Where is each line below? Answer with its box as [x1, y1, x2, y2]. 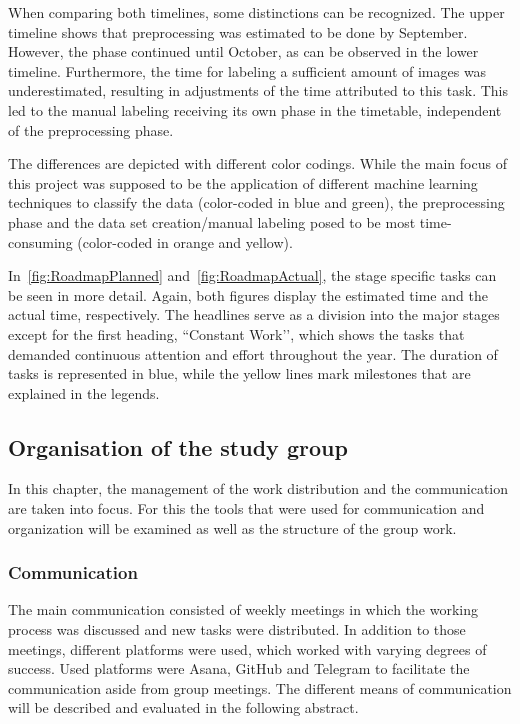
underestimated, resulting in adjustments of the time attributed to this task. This [8, 80, 509, 101]
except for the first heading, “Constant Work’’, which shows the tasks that [8, 323, 465, 344]
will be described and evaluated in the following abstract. [8, 697, 359, 718]
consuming [8, 231, 73, 252]
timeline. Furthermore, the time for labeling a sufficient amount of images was [8, 60, 487, 81]
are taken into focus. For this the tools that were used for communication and [8, 498, 485, 519]
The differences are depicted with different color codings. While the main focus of [8, 153, 507, 174]
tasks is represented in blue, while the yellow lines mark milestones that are [8, 363, 471, 384]
